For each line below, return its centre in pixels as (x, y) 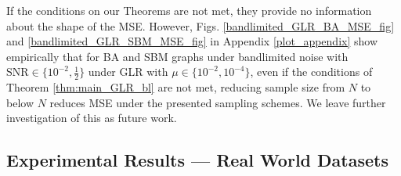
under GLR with (128, 72)
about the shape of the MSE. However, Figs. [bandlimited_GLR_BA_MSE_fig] (200, 25)
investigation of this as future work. (92, 118)
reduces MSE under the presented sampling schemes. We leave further (218, 102)
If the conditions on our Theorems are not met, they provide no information (189, 10)
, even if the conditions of (311, 72)
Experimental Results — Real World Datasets (197, 160)
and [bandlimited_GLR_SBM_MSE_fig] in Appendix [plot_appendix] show (192, 41)
